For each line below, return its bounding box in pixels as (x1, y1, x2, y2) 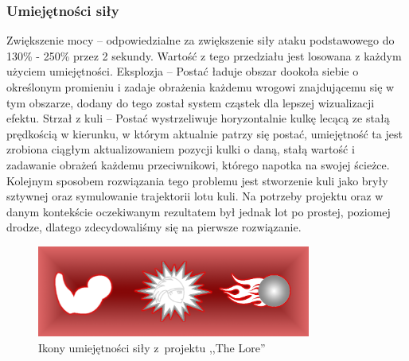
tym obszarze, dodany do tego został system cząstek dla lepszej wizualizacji (6, 94, 375, 111)
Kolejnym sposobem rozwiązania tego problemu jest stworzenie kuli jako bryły (6, 172, 388, 188)
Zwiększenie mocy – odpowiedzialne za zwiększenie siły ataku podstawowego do (6, 32, 395, 49)
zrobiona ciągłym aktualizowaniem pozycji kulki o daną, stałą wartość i (6, 141, 355, 157)
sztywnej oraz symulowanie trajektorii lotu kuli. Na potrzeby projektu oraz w (6, 188, 384, 204)
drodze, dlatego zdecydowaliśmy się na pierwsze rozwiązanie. (6, 219, 302, 235)
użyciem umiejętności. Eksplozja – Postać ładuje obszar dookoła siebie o (6, 63, 359, 80)
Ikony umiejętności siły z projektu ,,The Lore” (38, 339, 266, 355)
